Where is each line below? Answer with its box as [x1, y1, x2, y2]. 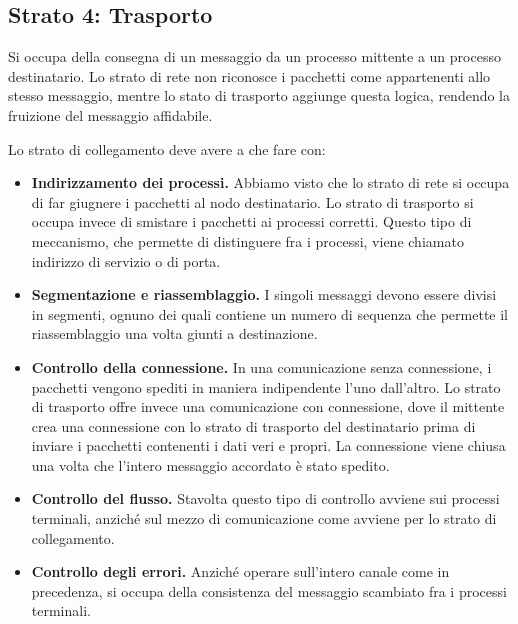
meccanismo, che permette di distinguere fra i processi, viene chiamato [31, 230, 464, 251]
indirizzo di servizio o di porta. [31, 250, 221, 271]
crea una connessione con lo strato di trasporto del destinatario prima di [31, 415, 476, 436]
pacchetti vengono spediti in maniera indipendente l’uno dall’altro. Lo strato [31, 376, 501, 397]
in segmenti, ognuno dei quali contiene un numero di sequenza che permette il [31, 303, 509, 324]
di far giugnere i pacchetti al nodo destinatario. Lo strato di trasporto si [31, 191, 474, 212]
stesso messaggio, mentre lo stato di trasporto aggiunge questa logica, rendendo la [8, 85, 511, 106]
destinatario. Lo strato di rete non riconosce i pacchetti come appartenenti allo [8, 65, 491, 86]
